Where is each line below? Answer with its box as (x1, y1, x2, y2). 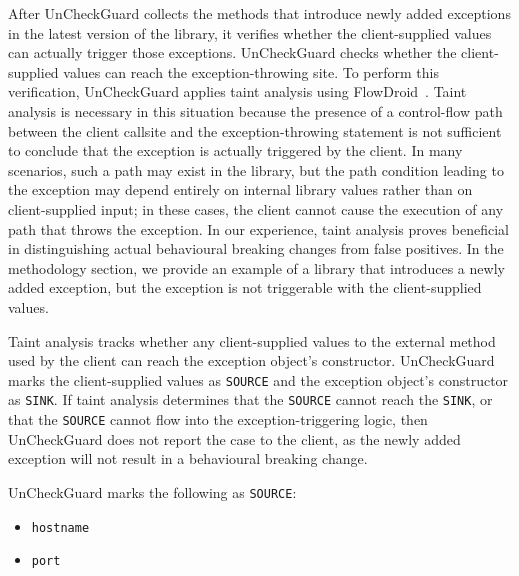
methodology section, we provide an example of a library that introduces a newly (8, 257, 505, 278)
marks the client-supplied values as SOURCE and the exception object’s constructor (8, 369, 509, 390)
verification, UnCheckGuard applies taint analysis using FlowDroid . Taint (8, 81, 467, 102)
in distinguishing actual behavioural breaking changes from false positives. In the (8, 238, 504, 259)
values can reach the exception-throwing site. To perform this (63, 61, 439, 82)
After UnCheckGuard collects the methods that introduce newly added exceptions (8, 3, 511, 23)
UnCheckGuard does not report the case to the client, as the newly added (8, 428, 461, 449)
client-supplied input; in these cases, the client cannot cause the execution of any (8, 198, 504, 219)
